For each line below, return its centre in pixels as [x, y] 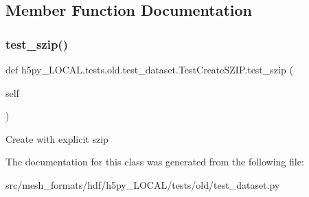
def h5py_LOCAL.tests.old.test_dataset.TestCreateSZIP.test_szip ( [149, 69]
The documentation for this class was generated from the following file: [155, 162]
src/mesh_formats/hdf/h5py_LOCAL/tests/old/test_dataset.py [143, 184]
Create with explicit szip [57, 138]
